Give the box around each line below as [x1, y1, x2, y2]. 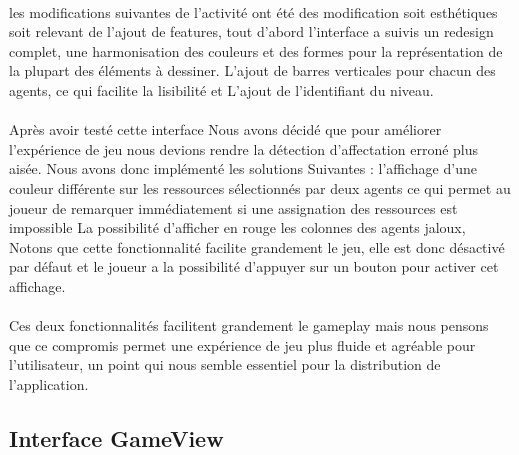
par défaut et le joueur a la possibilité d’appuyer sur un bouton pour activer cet [9, 256, 499, 277]
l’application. [9, 373, 89, 394]
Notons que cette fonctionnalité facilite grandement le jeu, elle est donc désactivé [9, 236, 505, 257]
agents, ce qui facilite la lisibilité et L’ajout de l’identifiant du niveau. [9, 79, 434, 100]
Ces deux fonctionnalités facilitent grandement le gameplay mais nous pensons [9, 315, 489, 336]
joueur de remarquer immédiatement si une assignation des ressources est [9, 197, 458, 218]
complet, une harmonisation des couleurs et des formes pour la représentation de [9, 40, 503, 61]
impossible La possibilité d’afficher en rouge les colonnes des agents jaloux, [9, 217, 466, 238]
